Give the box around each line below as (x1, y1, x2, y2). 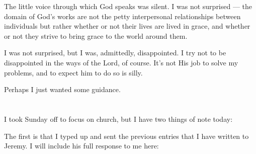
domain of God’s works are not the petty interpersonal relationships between (4, 11, 241, 21)
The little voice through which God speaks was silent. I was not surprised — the (4, 1, 252, 11)
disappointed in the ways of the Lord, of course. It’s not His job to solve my (4, 57, 238, 67)
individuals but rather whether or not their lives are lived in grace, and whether (4, 21, 250, 31)
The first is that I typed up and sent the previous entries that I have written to (4, 130, 249, 141)
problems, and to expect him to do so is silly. (4, 67, 143, 78)
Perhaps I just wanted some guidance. (4, 84, 121, 95)
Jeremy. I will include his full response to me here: (4, 140, 159, 151)
